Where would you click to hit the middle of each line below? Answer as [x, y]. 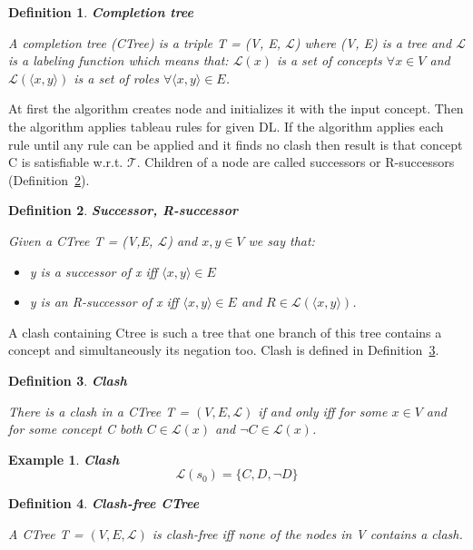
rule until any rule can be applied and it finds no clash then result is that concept [236, 144]
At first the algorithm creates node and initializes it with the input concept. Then [236, 108]
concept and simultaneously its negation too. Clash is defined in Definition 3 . [224, 350]
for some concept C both [75, 429]
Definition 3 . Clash [68, 380]
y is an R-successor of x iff [104, 302]
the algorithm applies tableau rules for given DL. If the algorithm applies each [226, 126]
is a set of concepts [329, 60]
